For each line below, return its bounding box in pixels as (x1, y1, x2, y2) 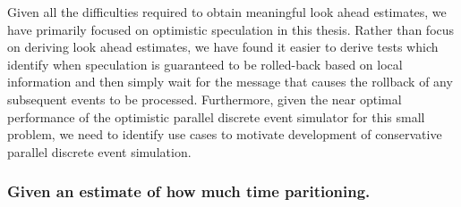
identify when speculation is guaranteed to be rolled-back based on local (7, 54, 403, 73)
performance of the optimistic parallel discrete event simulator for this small (7, 107, 425, 126)
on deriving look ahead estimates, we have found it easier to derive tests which (7, 37, 439, 56)
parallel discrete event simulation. (7, 142, 192, 161)
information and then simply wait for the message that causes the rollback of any (7, 72, 453, 91)
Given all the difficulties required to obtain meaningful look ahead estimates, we (7, 3, 447, 21)
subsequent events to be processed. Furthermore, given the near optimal (7, 89, 402, 108)
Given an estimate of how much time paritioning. (7, 180, 371, 203)
